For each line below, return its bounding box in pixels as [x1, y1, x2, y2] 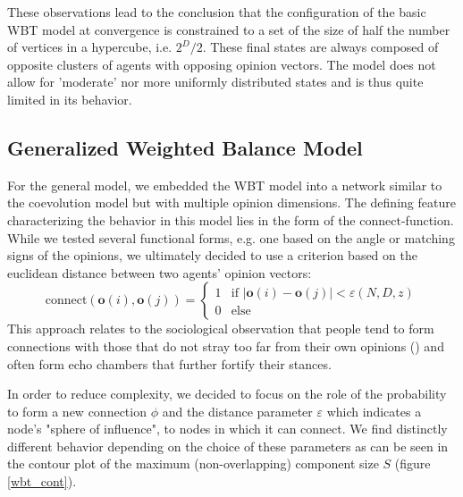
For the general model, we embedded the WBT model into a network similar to [7, 175, 442, 194]
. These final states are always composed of [202, 38, 439, 56]
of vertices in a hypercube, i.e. [7, 38, 173, 56]
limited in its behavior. [7, 89, 132, 108]
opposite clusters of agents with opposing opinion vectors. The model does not [7, 55, 436, 73]
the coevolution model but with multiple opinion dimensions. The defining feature [7, 193, 456, 212]
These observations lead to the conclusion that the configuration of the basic [7, 3, 426, 21]
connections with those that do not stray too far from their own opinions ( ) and [7, 336, 444, 355]
